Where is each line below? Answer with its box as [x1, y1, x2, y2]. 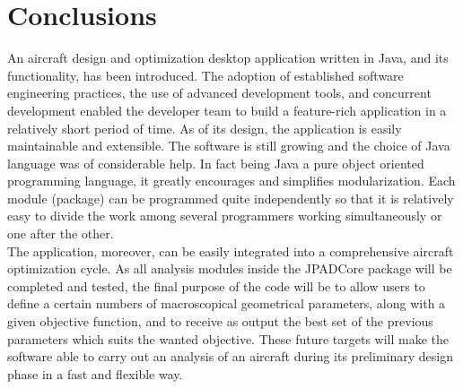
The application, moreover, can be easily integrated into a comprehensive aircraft [7, 241, 454, 260]
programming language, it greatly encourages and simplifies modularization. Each [7, 171, 456, 190]
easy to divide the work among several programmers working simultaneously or [7, 206, 442, 225]
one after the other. [7, 224, 114, 243]
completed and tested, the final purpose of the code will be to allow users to [7, 276, 425, 295]
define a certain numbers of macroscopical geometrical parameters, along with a [7, 294, 446, 313]
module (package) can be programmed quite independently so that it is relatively [7, 188, 454, 207]
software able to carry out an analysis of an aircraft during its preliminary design [7, 347, 453, 366]
